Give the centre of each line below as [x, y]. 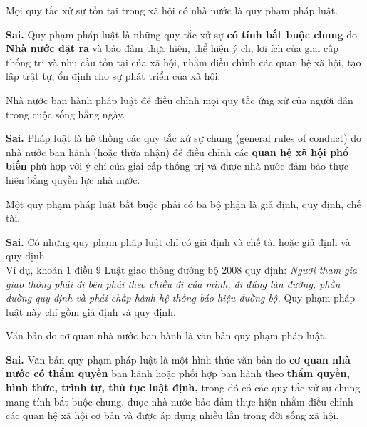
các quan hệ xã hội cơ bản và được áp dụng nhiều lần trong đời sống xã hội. [172, 415]
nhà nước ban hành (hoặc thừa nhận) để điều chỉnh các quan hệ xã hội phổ [177, 151]
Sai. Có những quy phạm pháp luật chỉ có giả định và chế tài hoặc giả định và [178, 241]
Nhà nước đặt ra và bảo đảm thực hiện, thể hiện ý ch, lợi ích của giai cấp [172, 48]
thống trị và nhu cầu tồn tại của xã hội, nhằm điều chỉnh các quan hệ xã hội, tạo [183, 62]
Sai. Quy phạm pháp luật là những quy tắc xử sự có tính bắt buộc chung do [181, 34]
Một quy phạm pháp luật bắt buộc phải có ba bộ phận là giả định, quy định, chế [183, 204]
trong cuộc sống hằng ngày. [66, 114]
